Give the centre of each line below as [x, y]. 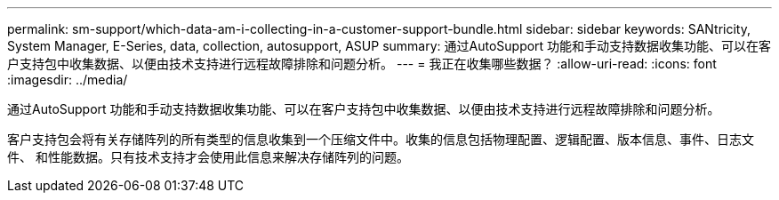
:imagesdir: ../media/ [68, 80]
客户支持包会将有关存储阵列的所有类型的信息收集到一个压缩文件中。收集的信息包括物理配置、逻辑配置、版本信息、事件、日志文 [381, 139]
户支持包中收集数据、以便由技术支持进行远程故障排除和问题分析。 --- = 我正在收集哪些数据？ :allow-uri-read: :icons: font [362, 64]
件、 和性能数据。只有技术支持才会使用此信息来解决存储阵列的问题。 [208, 157]
